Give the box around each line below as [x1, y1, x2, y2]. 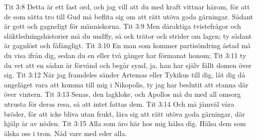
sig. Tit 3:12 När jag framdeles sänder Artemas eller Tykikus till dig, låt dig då [4, 70, 246, 80]
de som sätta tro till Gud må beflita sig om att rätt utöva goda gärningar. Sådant [4, 11, 254, 21]
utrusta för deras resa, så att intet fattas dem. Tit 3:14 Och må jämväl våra [4, 98, 235, 109]
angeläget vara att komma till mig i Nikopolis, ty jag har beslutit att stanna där [4, 79, 249, 89]
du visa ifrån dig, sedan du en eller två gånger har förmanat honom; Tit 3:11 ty [4, 50, 247, 60]
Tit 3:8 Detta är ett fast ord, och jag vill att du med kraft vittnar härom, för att [4, 1, 250, 11]
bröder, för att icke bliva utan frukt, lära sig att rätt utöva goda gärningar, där [4, 108, 245, 119]
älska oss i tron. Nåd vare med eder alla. [4, 128, 127, 138]
